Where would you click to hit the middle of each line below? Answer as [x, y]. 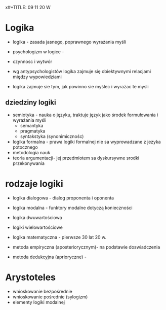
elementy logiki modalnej [38, 302]
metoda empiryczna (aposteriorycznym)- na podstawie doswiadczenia [86, 247]
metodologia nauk [31, 152]
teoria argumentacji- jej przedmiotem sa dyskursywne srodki [76, 158]
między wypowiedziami [37, 77]
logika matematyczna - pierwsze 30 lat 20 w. [59, 237]
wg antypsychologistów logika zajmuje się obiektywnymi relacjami [82, 71]
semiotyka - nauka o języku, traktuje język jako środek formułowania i [85, 115]
